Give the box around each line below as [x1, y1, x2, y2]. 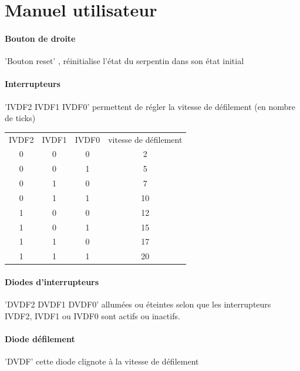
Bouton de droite [5, 32, 76, 44]
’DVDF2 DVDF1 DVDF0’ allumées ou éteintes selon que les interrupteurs [5, 298, 271, 310]
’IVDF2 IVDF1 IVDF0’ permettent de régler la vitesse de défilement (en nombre [5, 100, 295, 112]
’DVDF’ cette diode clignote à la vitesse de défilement [5, 355, 199, 367]
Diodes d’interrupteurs [5, 275, 99, 288]
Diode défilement [5, 332, 75, 345]
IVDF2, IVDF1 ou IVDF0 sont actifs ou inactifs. [5, 309, 180, 322]
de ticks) [5, 112, 36, 124]
